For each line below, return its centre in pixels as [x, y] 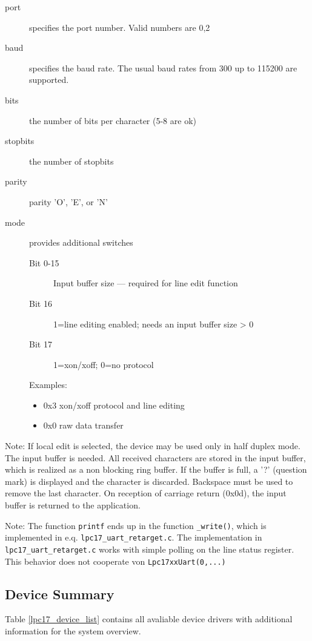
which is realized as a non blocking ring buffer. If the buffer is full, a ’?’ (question [156, 469]
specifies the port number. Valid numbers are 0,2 [120, 27]
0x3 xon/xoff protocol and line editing [114, 405]
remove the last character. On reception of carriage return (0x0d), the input [146, 493]
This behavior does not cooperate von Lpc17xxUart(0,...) [115, 561]
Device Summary [60, 593]
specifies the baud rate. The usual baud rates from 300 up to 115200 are [163, 67]
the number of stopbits [71, 161]
